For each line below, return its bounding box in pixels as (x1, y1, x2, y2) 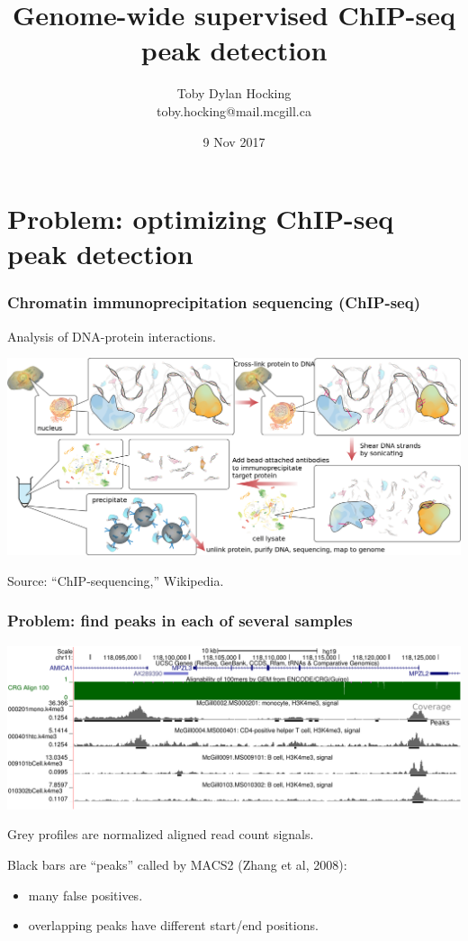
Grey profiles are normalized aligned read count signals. (7, 825, 314, 844)
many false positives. (28, 885, 143, 904)
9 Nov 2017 (202, 132, 265, 151)
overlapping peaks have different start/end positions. (28, 916, 319, 935)
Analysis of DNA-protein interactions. (7, 326, 216, 345)
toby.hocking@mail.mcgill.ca (157, 101, 311, 120)
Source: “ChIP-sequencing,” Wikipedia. (7, 571, 224, 589)
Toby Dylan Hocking (176, 84, 292, 103)
